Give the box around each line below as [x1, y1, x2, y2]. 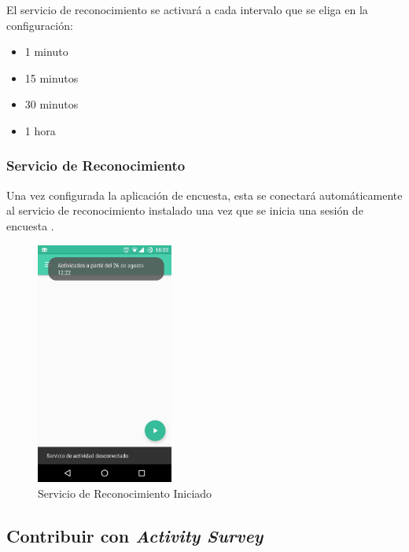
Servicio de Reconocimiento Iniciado [38, 484, 212, 501]
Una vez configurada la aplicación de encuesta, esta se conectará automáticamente [6, 186, 403, 203]
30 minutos [24, 96, 79, 112]
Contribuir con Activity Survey [6, 523, 263, 547]
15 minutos [24, 69, 79, 86]
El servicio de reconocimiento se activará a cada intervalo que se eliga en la [6, 2, 368, 17]
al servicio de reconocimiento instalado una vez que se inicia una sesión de [6, 202, 363, 219]
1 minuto [24, 43, 68, 60]
